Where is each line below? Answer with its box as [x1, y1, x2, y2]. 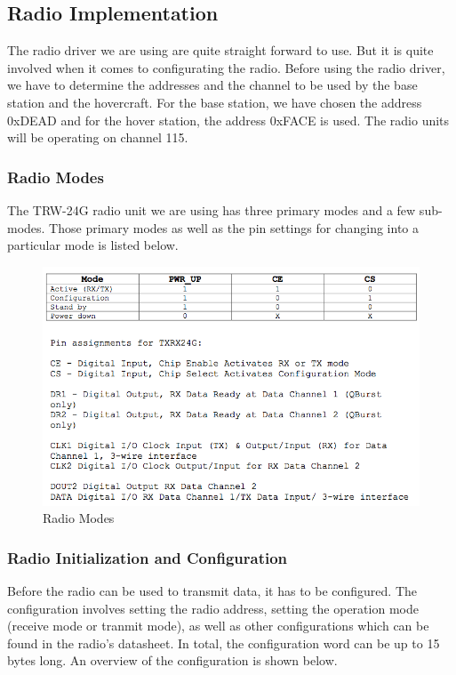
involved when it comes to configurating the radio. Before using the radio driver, [7, 58, 445, 76]
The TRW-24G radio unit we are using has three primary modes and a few [7, 200, 416, 219]
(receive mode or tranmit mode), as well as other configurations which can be [7, 616, 429, 635]
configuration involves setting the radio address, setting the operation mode [7, 599, 419, 617]
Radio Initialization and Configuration [7, 546, 288, 568]
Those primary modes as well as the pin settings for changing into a [49, 218, 420, 237]
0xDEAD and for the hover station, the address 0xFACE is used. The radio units [7, 110, 450, 129]
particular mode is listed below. [7, 236, 179, 254]
